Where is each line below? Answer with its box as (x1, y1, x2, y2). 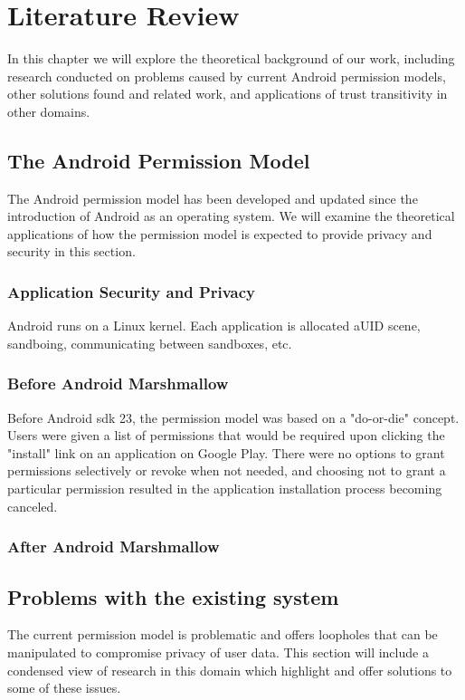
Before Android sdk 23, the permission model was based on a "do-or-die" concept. (7, 408, 460, 427)
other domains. (7, 101, 90, 120)
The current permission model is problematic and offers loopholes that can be (7, 625, 438, 644)
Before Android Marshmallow (7, 372, 229, 395)
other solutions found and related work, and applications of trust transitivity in (7, 84, 448, 103)
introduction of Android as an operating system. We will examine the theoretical (7, 206, 455, 225)
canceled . (7, 496, 58, 515)
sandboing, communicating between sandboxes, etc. (7, 333, 292, 352)
